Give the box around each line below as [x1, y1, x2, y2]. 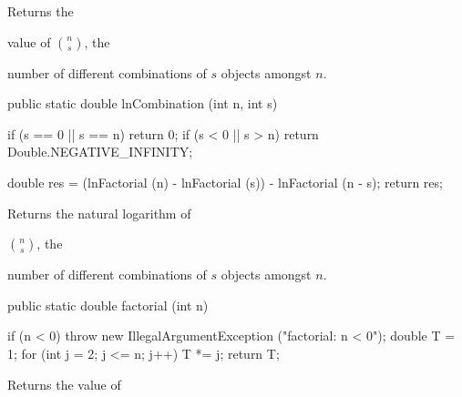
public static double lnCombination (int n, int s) [7, 94, 278, 113]
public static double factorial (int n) [7, 295, 209, 314]
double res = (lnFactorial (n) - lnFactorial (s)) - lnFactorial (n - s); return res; [7, 172, 443, 191]
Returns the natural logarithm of [7, 203, 191, 222]
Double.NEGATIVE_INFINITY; [7, 142, 193, 161]
